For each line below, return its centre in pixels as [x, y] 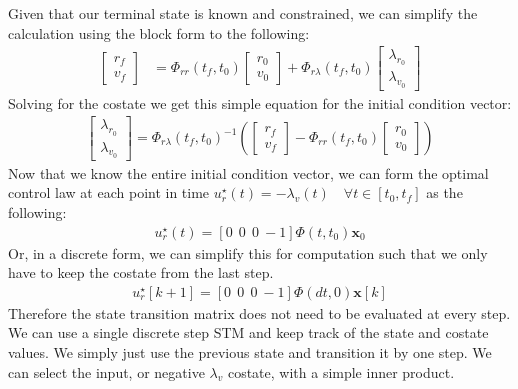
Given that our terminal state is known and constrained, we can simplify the [243, 13]
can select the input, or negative [106, 371]
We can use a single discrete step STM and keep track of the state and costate [248, 332]
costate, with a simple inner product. [341, 371]
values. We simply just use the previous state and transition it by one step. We [250, 352]
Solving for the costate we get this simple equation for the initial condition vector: [260, 102]
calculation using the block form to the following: [159, 32]
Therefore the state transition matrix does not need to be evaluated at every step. [259, 312]
